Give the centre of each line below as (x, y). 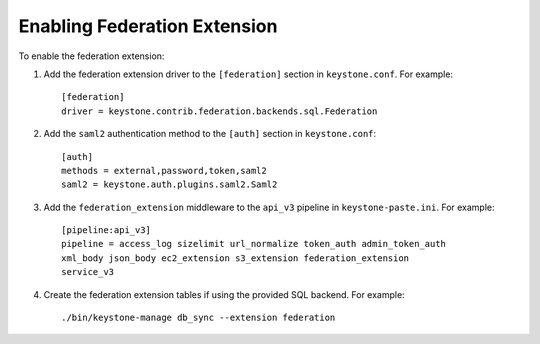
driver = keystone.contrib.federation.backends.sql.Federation (219, 111)
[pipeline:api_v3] (106, 230)
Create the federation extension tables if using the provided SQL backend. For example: (224, 294)
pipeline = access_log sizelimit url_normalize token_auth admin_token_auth (254, 244)
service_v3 (88, 272)
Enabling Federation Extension (148, 26)
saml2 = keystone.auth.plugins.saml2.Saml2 (169, 184)
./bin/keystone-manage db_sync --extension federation (198, 318)
